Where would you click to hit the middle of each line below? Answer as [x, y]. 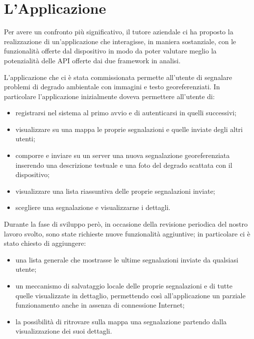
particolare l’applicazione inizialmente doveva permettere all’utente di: [109, 96]
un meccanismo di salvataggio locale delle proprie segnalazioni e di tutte [124, 286]
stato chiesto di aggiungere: [45, 243]
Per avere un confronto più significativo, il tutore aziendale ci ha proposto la [119, 32]
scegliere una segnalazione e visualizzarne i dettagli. [93, 207]
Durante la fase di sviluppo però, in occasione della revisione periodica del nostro [126, 224]
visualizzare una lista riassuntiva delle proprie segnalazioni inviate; [115, 191]
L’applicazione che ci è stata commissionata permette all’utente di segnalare [118, 77]
